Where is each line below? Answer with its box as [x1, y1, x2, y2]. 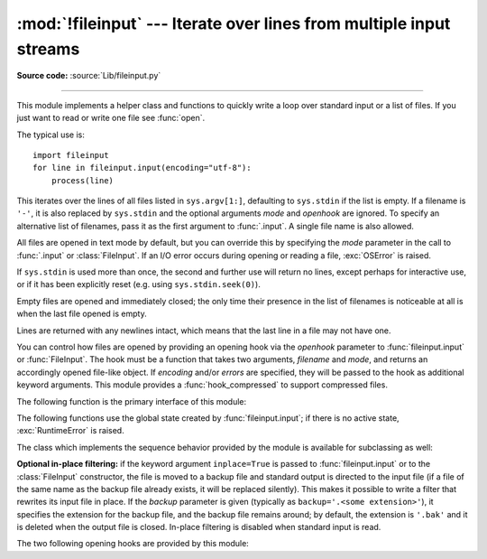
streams [16, 39, 80, 59]
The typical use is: [16, 129, 86, 140]
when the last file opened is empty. [16, 308, 148, 320]
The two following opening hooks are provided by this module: [16, 538, 250, 549]
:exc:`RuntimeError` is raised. [16, 425, 125, 436]
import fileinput [32, 150, 109, 160]
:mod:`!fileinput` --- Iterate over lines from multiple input [16, 14, 451, 33]
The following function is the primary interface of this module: [16, 396, 247, 406]
